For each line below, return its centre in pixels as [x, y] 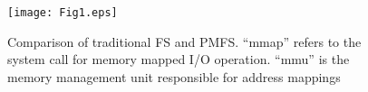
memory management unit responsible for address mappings [174, 76]
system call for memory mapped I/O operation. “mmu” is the [179, 59]
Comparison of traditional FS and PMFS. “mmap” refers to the [184, 41]
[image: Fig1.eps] [63, 13]
